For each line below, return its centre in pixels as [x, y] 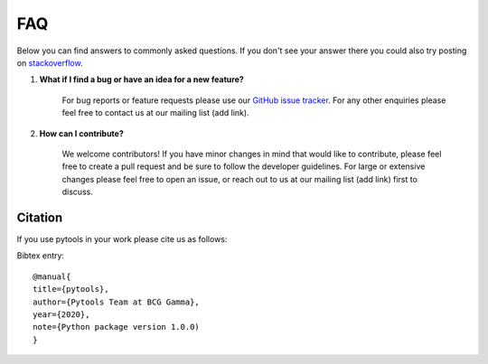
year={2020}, [61, 314]
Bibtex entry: [41, 256]
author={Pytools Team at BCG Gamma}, [117, 302]
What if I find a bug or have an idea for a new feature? [141, 79]
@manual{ [52, 276]
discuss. [78, 192]
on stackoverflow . [50, 62]
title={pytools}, [71, 289]
